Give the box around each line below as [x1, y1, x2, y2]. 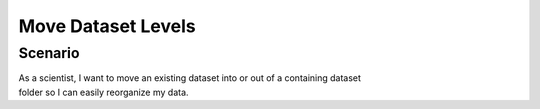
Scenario [18, 44, 80, 62]
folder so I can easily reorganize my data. [18, 86, 189, 98]
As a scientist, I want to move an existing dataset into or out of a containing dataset [18, 72, 362, 84]
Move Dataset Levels [18, 15, 196, 37]
